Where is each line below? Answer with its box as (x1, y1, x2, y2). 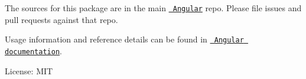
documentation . (5, 44, 62, 57)
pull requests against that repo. (5, 13, 118, 25)
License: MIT (5, 64, 53, 77)
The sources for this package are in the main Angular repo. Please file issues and (5, 2, 302, 14)
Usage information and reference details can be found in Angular (5, 33, 244, 45)
